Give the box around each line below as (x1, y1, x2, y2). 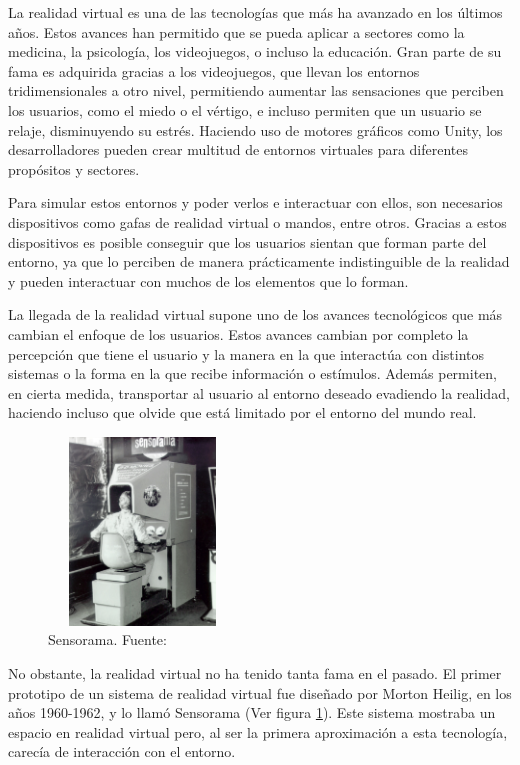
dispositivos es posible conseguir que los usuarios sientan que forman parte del (8, 231, 487, 252)
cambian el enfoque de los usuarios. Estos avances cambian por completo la (8, 323, 469, 344)
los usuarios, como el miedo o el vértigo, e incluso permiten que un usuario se (8, 99, 482, 120)
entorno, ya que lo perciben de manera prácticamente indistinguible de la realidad (8, 251, 510, 272)
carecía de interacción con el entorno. (8, 741, 236, 762)
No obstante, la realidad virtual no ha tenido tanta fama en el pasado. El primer (8, 663, 502, 684)
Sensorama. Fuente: (48, 629, 167, 650)
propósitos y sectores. (8, 158, 140, 179)
